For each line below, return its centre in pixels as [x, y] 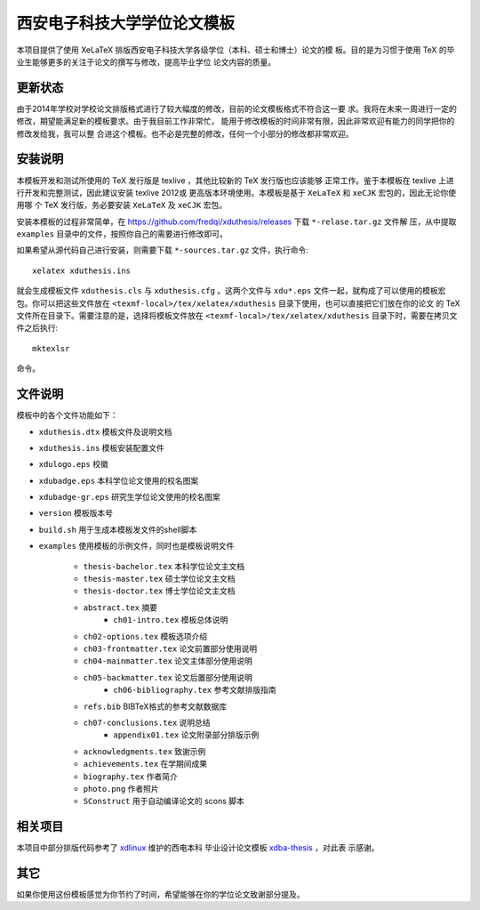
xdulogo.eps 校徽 [73, 464]
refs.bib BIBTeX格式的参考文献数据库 [155, 706]
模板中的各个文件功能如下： [67, 415]
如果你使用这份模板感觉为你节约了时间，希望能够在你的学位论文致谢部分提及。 [160, 895]
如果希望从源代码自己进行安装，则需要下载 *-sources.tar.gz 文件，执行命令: [162, 250]
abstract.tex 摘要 [120, 607]
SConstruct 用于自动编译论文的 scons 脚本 [164, 801]
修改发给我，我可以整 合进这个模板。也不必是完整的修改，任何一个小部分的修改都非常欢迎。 [185, 133]
